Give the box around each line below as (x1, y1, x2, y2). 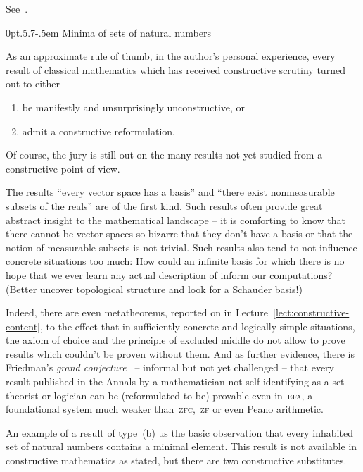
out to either (6, 76, 60, 91)
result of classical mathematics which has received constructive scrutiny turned (6, 62, 345, 77)
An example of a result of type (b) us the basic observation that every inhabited (6, 425, 353, 440)
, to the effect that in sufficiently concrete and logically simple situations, (40, 318, 355, 333)
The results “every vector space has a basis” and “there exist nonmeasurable (6, 185, 335, 199)
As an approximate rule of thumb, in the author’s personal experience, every (6, 49, 336, 63)
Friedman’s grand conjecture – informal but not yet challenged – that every (6, 360, 334, 375)
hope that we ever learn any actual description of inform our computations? (6, 267, 333, 282)
